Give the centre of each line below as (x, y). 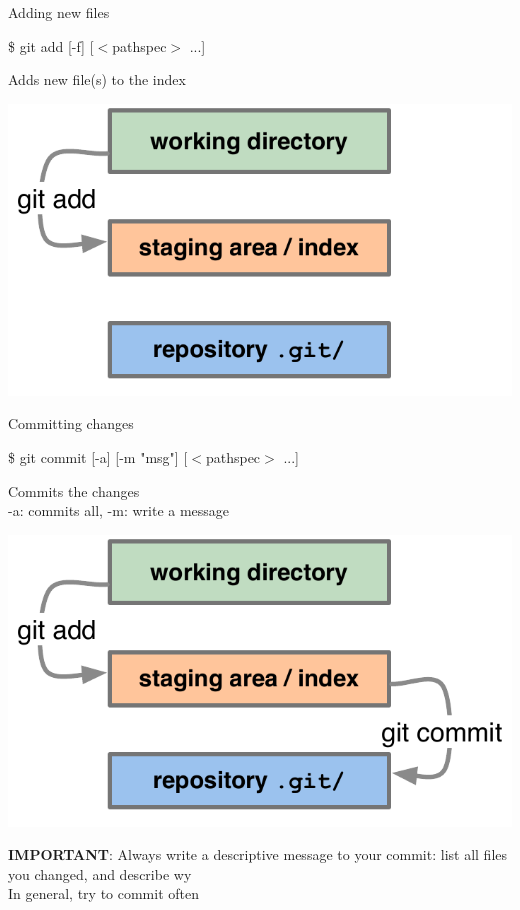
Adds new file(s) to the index (97, 79)
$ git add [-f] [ (51, 45)
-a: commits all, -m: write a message (119, 510)
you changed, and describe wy (100, 873)
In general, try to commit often (104, 893)
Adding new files (59, 12)
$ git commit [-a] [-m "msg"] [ (98, 456)
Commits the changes (74, 490)
